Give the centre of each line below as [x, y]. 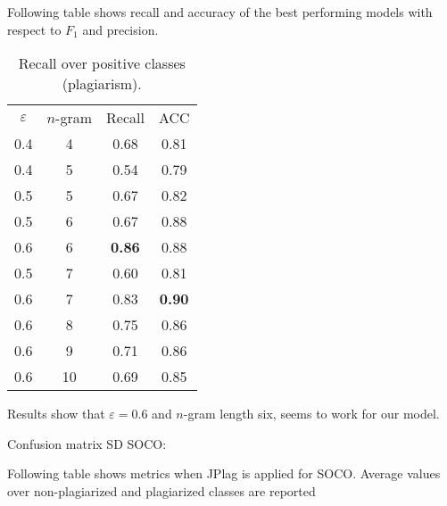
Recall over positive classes [102, 63]
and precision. [120, 29]
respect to [34, 29]
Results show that [56, 414]
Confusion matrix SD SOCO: [87, 443]
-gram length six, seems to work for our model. [311, 414]
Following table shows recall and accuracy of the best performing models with [220, 12]
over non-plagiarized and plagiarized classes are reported [161, 490]
